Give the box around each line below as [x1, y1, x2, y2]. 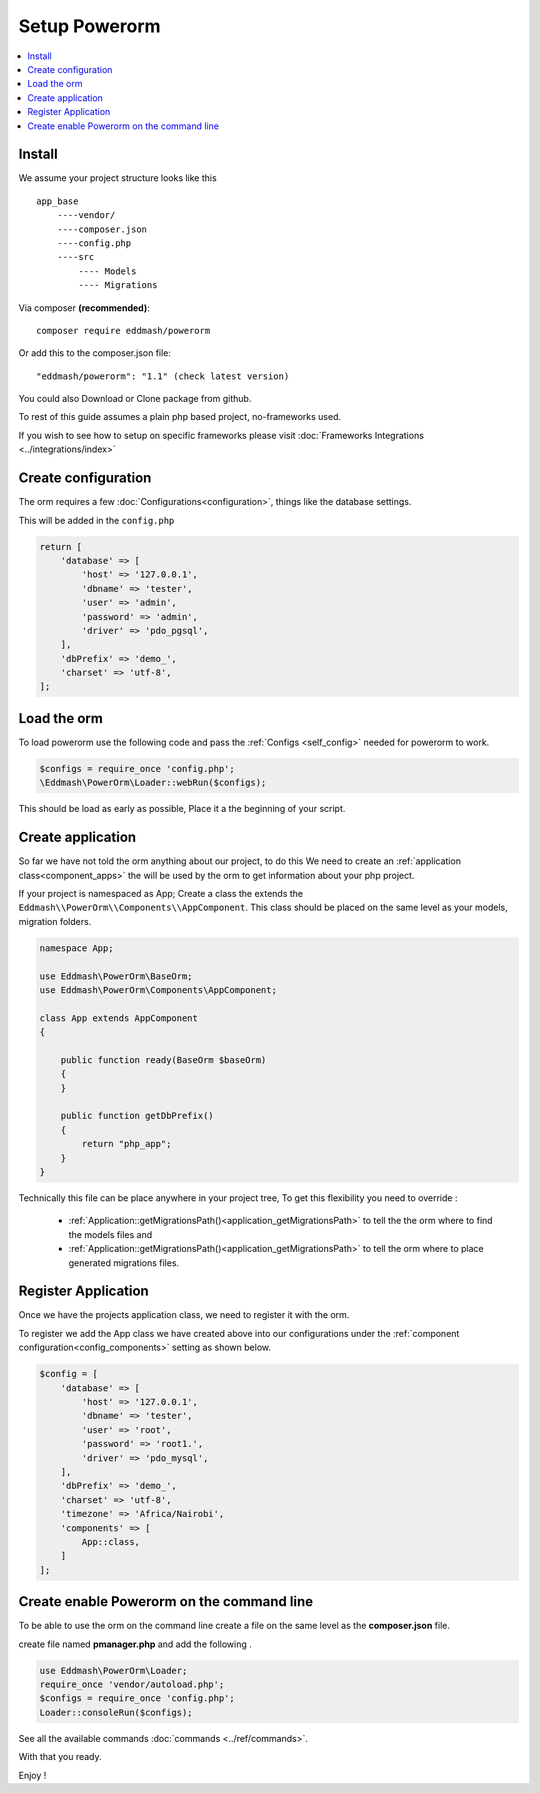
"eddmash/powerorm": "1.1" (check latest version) [36, 370, 290, 382]
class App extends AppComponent [39, 1012, 199, 1024]
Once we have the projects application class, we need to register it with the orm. [18, 1309, 350, 1321]
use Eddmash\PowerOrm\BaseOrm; [39, 970, 194, 982]
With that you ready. [18, 1751, 102, 1763]
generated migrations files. [68, 1256, 180, 1269]
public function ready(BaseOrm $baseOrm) [60, 1054, 267, 1065]
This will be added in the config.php [18, 514, 175, 526]
